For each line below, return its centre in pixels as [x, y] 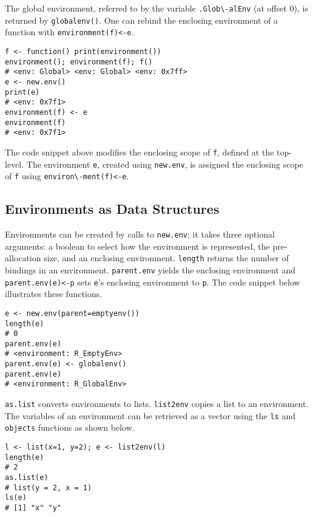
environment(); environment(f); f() [79, 62]
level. [15, 164]
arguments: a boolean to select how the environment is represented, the [137, 246]
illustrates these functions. [54, 294]
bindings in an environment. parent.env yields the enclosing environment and [150, 269]
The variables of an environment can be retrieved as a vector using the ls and [150, 415]
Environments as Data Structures [112, 209]
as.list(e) [27, 478]
